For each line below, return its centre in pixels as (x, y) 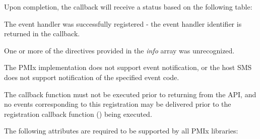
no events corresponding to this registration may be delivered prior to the (118, 104)
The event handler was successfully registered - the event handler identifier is (123, 23)
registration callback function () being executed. (78, 114)
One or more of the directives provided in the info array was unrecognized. (119, 50)
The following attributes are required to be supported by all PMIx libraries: (121, 131)
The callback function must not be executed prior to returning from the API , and (130, 94)
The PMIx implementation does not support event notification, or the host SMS (128, 67)
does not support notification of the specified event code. (92, 77)
